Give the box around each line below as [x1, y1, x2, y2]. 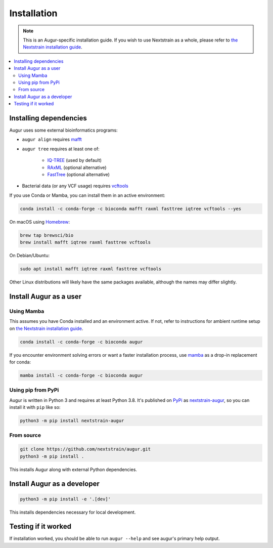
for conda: [9, 359, 31, 365]
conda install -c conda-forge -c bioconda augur [20, 339, 143, 345]
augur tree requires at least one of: [22, 146, 100, 152]
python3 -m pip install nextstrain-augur [20, 418, 124, 424]
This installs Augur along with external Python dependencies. [9, 466, 138, 473]
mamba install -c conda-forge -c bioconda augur [20, 372, 143, 378]
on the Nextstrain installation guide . [9, 325, 83, 331]
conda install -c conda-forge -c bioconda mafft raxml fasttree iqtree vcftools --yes [20, 205, 242, 212]
